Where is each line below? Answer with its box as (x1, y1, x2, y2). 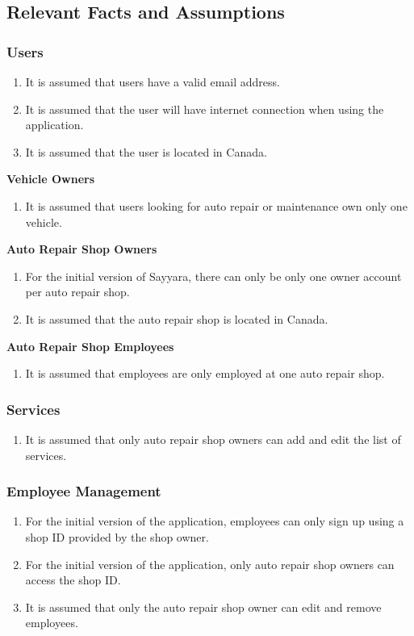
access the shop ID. (25, 571, 121, 588)
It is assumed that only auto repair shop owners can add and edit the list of (25, 430, 401, 447)
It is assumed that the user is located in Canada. (25, 143, 267, 160)
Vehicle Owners (6, 170, 95, 187)
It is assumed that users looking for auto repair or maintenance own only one (25, 197, 408, 214)
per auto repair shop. (25, 283, 130, 300)
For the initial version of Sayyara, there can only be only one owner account (25, 267, 402, 284)
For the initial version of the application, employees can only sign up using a (25, 513, 404, 529)
